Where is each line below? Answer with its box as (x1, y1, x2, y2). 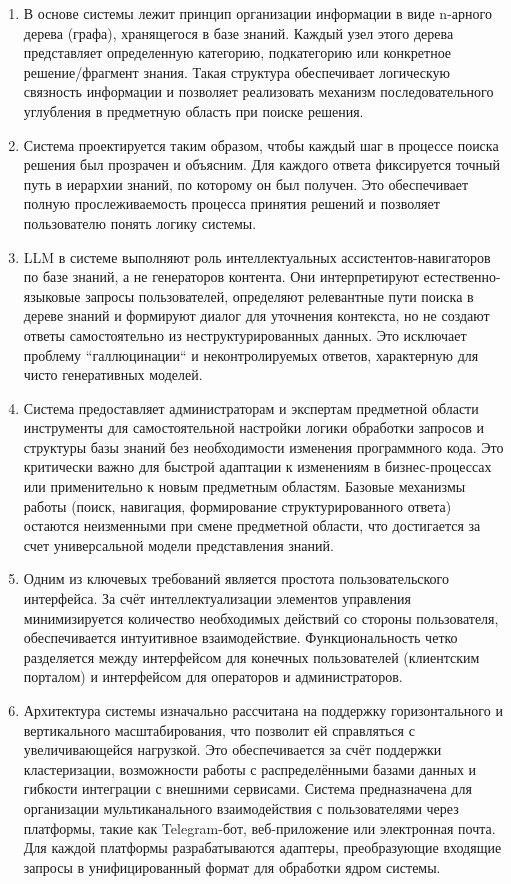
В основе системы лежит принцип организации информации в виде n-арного (23, 3, 492, 23)
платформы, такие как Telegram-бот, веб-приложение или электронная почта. (23, 817, 496, 838)
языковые (23, 285, 81, 306)
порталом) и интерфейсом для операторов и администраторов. (23, 666, 403, 687)
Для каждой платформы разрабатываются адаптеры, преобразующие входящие (23, 837, 502, 858)
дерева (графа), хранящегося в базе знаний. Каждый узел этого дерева (23, 22, 454, 43)
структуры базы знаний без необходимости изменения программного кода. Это (23, 436, 504, 457)
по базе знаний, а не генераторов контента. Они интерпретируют (23, 266, 419, 287)
